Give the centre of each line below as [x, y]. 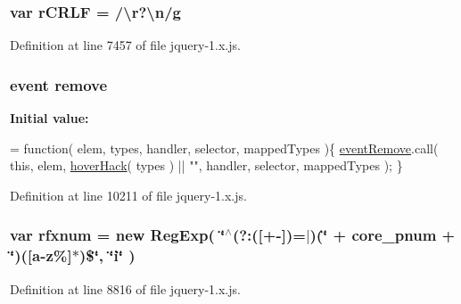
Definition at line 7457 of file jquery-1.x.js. [125, 45]
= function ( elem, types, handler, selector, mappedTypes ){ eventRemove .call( [224, 148]
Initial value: [49, 118]
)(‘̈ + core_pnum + [383, 235]
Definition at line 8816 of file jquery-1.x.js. [125, 288]
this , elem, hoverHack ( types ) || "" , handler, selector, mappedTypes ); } [206, 165]
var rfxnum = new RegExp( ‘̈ [118, 235]
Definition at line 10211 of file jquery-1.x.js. [128, 195]
